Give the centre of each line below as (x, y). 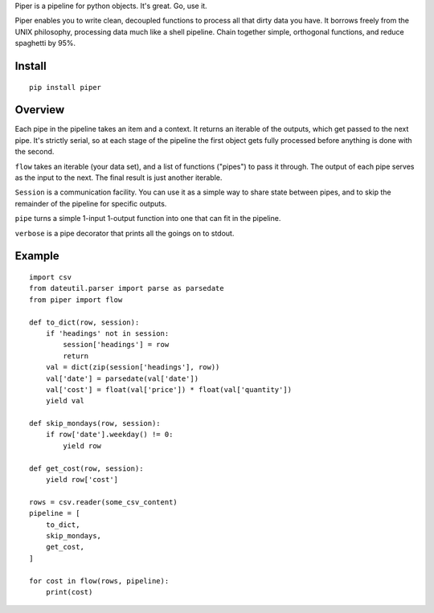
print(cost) (69, 592)
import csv (51, 278)
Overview (40, 110)
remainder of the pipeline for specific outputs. (91, 203)
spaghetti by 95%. (45, 43)
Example (37, 256)
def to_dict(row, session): (84, 322)
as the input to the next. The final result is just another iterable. (119, 178)
